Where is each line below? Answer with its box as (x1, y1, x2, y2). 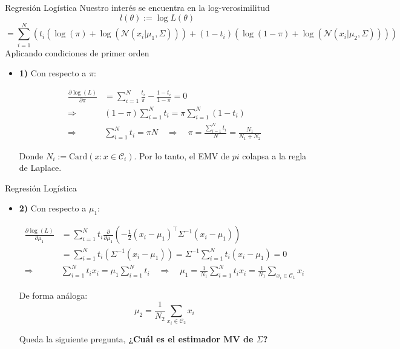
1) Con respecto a (19, 67, 87, 79)
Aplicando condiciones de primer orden (5, 46, 149, 59)
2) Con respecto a (19, 202, 87, 214)
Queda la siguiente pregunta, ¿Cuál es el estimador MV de (19, 332, 254, 345)
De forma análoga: (19, 288, 88, 301)
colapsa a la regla (242, 149, 307, 162)
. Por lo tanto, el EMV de (134, 149, 230, 162)
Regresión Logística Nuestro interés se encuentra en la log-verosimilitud (5, 1, 270, 13)
